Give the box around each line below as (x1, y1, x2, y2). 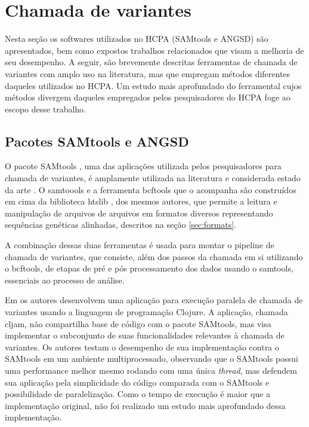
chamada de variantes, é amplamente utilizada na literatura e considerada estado (5, 172, 301, 184)
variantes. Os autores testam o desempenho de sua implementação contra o (5, 340, 279, 353)
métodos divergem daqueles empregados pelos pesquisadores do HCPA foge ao (5, 91, 291, 103)
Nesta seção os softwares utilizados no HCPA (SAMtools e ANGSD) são (5, 32, 268, 45)
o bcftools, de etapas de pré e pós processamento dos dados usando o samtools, (5, 262, 293, 274)
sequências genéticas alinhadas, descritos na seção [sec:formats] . (5, 218, 237, 231)
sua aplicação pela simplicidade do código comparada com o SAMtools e (5, 376, 270, 388)
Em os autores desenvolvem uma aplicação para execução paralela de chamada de (5, 294, 303, 306)
